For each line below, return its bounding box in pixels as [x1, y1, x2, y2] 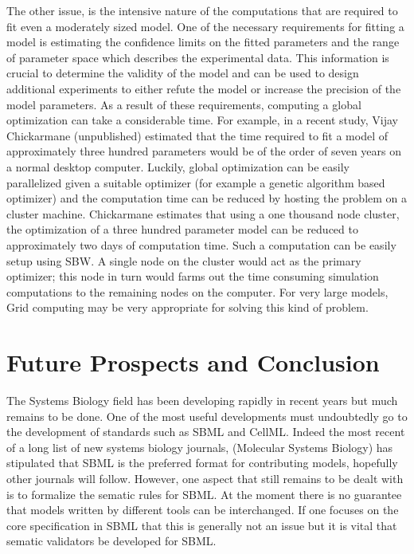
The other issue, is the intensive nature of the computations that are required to [6, 2, 398, 18]
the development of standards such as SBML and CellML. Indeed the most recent [6, 423, 405, 440]
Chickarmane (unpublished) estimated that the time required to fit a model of [6, 127, 389, 143]
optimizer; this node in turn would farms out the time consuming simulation [6, 268, 379, 285]
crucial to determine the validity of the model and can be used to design [6, 65, 359, 81]
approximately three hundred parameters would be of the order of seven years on [6, 143, 401, 159]
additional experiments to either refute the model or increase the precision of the [6, 80, 401, 96]
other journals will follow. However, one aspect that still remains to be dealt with [6, 470, 404, 486]
